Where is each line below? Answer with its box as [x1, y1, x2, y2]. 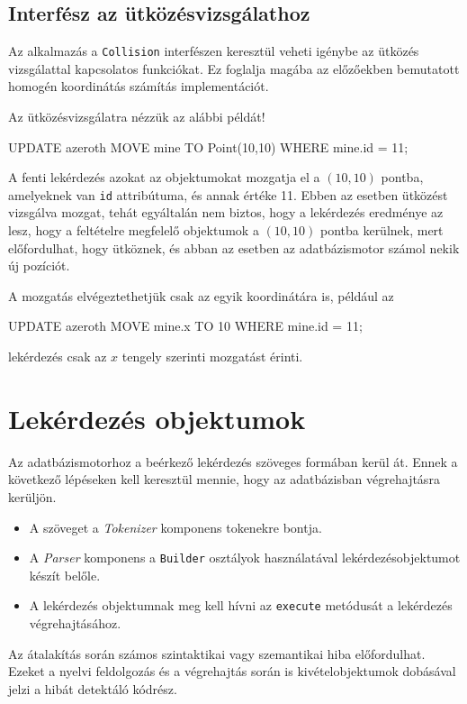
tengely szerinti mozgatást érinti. [121, 347, 303, 366]
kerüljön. [8, 487, 57, 506]
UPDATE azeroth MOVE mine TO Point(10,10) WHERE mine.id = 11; [8, 137, 409, 156]
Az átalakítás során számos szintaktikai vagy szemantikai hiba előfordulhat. [8, 644, 426, 663]
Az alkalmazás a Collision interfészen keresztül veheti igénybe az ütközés [8, 41, 419, 60]
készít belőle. [29, 565, 101, 584]
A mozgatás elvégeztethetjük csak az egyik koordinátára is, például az [8, 286, 394, 305]
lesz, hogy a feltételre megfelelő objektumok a [8, 221, 259, 240]
